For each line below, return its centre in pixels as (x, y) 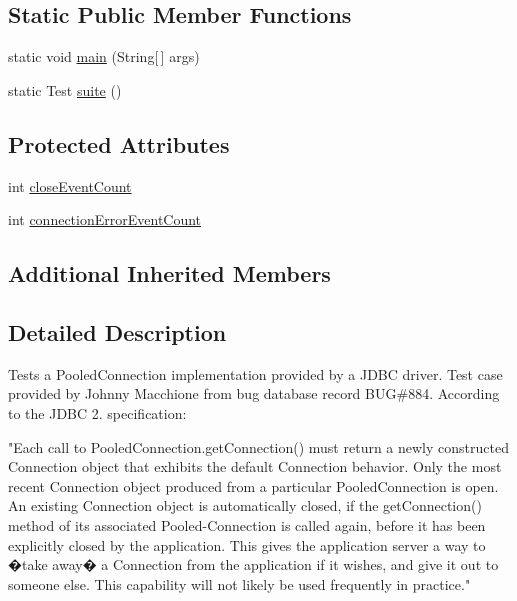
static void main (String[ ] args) (104, 56)
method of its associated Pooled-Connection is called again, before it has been (247, 524)
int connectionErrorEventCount (105, 219)
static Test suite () (65, 89)
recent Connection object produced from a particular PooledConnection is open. (253, 485)
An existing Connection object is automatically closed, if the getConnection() (245, 505)
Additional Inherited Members (169, 273)
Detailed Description (117, 331)
